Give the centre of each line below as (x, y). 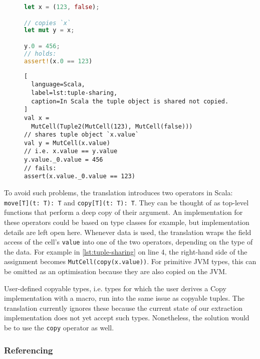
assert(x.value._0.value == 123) (80, 176)
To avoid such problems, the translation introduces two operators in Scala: (118, 193)
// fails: (40, 168)
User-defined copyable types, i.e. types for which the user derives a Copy (115, 288)
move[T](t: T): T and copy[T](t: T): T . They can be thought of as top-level (126, 202)
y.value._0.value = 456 (64, 160)
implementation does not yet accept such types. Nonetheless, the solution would (127, 318)
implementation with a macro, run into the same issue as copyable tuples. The (124, 298)
